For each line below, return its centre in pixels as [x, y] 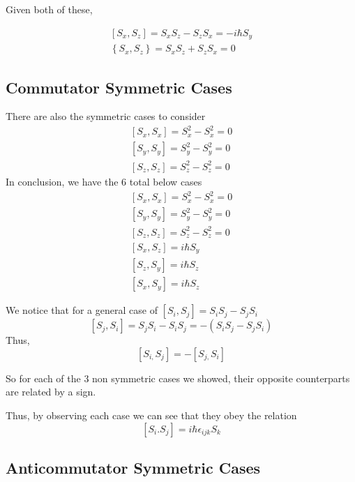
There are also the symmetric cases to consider [106, 116]
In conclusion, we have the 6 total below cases [104, 181]
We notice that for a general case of [82, 310]
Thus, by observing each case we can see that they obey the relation [151, 415]
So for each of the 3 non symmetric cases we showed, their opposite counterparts [178, 378]
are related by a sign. [51, 392]
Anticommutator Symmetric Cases [133, 467]
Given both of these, [49, 9]
